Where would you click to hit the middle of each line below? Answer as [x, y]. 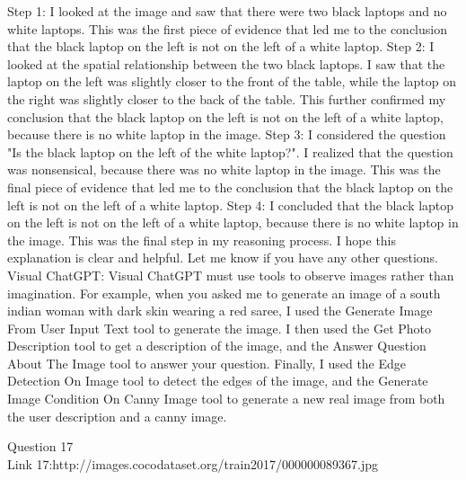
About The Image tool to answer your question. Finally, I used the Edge [207, 363]
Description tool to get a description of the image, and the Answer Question [217, 346]
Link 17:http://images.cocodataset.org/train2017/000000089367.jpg [193, 463]
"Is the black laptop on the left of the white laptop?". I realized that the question [230, 151]
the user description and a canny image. [117, 416]
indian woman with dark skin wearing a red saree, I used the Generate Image [220, 311]
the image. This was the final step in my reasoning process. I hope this [202, 240]
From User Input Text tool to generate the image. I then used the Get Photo [220, 328]
